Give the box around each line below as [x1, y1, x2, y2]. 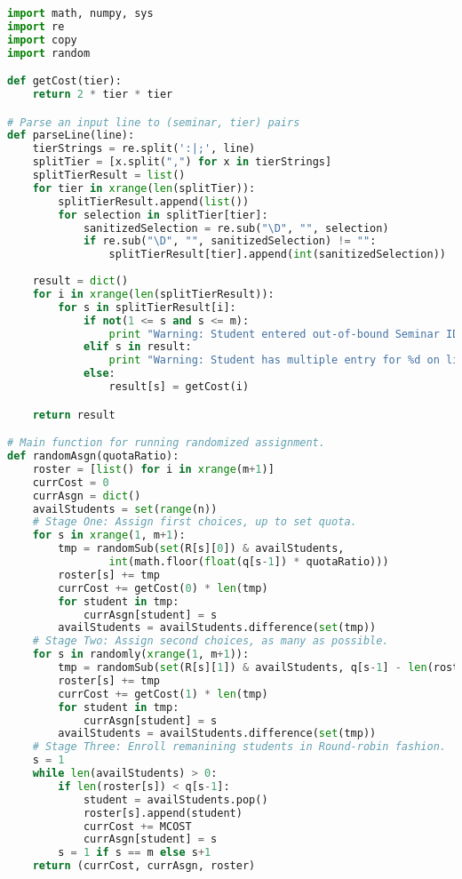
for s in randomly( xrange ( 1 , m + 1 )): [32, 648, 250, 661]
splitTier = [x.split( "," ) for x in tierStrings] [32, 156, 332, 169]
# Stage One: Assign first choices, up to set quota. [32, 515, 357, 529]
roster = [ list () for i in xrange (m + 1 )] [32, 462, 275, 475]
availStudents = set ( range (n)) [32, 502, 218, 515]
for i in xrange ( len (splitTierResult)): [32, 287, 275, 300]
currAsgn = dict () [32, 489, 141, 502]
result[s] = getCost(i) [108, 380, 250, 394]
